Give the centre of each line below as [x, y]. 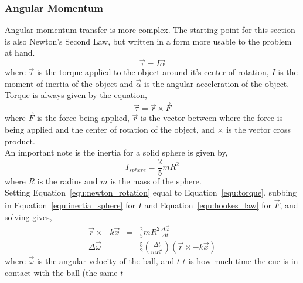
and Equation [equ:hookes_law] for [208, 205]
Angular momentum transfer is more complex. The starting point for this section [150, 30]
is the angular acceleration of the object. [217, 83]
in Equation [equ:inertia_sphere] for [70, 205]
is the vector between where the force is [212, 118]
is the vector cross [259, 129]
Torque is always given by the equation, [76, 95]
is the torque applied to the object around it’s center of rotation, [153, 72]
